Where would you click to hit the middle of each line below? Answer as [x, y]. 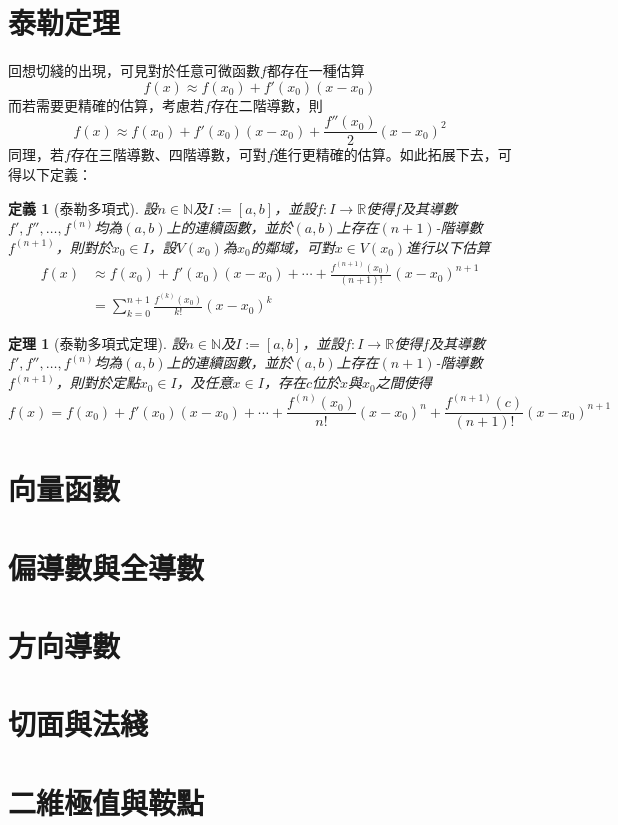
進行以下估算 [448, 246]
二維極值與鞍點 [106, 801]
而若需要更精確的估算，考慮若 [106, 104]
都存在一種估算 [315, 70]
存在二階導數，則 [266, 104]
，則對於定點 [97, 382]
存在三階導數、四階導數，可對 [168, 154]
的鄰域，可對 [292, 246]
